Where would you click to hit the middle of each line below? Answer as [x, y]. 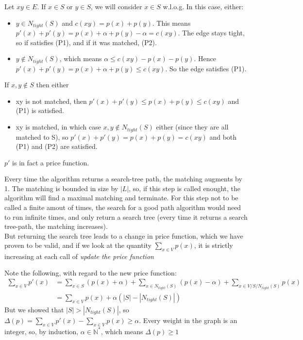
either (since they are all [192, 127]
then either [52, 85]
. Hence [205, 58]
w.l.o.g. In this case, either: [203, 6]
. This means [171, 23]
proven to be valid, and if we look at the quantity [78, 245]
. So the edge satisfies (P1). [206, 68]
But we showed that [34, 309]
